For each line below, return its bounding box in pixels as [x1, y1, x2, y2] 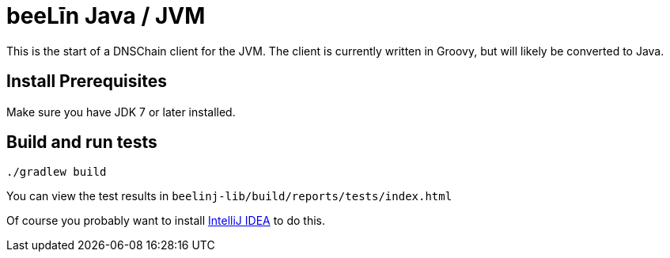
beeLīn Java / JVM [6, 2, 206, 29]
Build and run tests [6, 132, 157, 153]
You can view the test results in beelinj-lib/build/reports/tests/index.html [6, 189, 452, 203]
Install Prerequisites [6, 71, 167, 92]
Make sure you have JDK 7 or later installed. [6, 104, 236, 119]
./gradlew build [6, 165, 107, 179]
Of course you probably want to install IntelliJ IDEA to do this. [6, 214, 326, 228]
